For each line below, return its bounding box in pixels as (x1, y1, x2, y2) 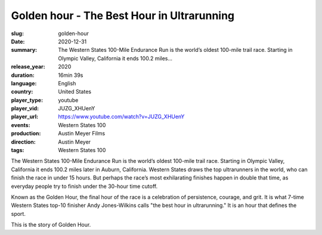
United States (58, 88, 92, 95)
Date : (11, 38, 25, 45)
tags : (11, 147, 24, 154)
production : (11, 130, 41, 137)
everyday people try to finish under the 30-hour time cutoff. (11, 183, 158, 190)
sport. (11, 210, 26, 217)
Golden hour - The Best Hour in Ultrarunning (11, 9, 235, 22)
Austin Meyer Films (58, 130, 106, 137)
